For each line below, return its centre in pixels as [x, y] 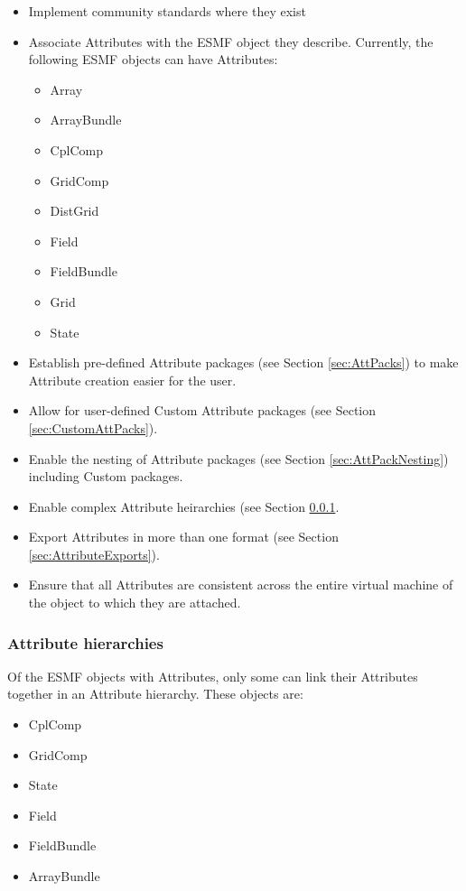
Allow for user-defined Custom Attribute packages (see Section [202, 410]
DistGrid [75, 211]
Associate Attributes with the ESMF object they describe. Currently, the [231, 41]
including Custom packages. [106, 476]
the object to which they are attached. [135, 603]
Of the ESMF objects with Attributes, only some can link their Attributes [213, 676]
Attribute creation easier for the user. [132, 380]
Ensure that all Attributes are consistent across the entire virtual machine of [241, 585]
